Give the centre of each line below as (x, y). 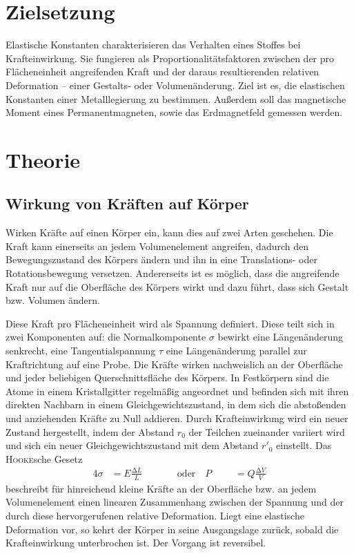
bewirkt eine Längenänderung (280, 337)
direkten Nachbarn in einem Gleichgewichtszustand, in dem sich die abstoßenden (176, 404)
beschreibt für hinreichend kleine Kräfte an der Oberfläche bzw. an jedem (161, 488)
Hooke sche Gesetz (44, 458)
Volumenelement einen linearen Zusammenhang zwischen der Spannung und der (175, 502)
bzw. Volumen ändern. (53, 300)
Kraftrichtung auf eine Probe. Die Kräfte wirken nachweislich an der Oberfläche (174, 364)
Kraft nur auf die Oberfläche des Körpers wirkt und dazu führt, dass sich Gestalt (177, 286)
